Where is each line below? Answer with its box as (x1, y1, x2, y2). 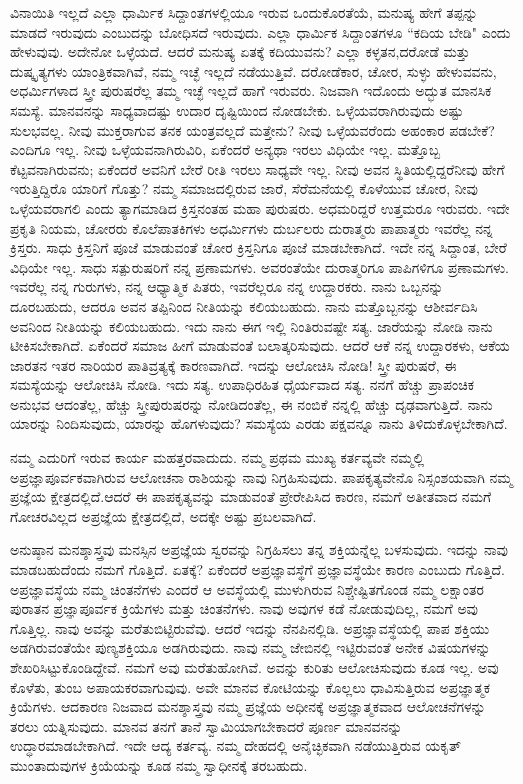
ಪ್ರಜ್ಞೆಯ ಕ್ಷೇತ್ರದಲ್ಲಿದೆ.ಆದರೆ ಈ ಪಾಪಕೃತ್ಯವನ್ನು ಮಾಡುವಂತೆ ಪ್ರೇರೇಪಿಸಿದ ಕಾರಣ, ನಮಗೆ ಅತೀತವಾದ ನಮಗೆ (10, 486, 492, 507)
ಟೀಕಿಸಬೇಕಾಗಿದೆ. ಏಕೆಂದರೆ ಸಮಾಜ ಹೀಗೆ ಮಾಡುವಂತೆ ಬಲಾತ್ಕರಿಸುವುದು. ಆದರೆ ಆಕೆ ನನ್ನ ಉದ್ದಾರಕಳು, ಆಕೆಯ (10, 335, 510, 356)
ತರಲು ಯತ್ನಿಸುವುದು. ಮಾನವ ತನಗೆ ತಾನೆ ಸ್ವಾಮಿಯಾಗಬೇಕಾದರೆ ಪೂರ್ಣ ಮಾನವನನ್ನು (10, 715, 403, 736)
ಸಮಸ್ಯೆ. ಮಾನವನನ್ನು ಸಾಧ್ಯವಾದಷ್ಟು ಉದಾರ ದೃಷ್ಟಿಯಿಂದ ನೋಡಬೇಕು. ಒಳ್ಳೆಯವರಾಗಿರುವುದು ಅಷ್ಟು (10, 99, 464, 120)
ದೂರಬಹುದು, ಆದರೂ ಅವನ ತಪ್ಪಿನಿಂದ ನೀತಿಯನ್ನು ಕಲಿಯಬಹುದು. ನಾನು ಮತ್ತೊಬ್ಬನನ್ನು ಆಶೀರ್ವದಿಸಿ (10, 295, 478, 316)
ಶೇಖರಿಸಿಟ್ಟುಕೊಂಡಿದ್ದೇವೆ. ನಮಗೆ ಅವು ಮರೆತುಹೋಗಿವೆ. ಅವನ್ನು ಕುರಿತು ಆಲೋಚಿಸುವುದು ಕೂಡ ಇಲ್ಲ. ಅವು (10, 657, 499, 677)
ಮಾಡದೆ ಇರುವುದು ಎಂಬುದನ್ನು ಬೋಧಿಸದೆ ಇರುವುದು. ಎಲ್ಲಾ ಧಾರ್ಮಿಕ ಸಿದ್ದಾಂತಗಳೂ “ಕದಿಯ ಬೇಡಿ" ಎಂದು (10, 21, 511, 42)
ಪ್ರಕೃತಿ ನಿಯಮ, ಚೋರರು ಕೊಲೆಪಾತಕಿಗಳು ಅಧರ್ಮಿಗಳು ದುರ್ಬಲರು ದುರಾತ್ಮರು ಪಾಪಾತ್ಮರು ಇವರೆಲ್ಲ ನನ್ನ (10, 217, 493, 238)
